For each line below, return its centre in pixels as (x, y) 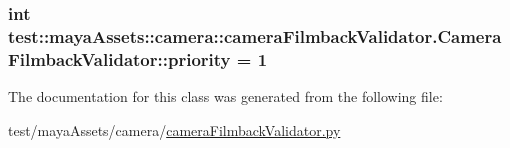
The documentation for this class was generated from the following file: (225, 96)
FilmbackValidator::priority (119, 58)
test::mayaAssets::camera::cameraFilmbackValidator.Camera (255, 35)
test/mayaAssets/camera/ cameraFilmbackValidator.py (174, 129)
